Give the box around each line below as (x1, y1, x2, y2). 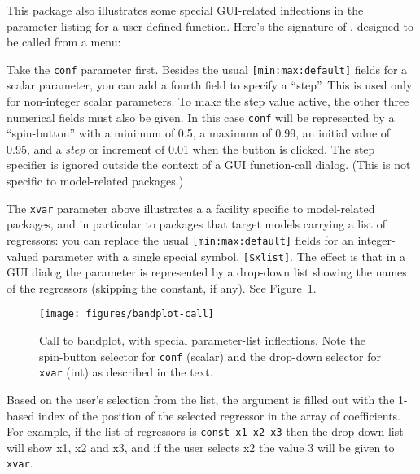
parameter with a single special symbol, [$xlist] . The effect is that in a (42, 247, 406, 264)
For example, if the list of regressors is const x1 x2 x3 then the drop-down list (7, 423, 404, 440)
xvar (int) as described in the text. (39, 363, 213, 381)
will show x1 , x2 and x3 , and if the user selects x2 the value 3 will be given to (7, 438, 395, 455)
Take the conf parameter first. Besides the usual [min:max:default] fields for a (7, 60, 408, 77)
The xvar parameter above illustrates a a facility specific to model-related (7, 199, 375, 216)
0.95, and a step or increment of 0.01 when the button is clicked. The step (7, 140, 375, 157)
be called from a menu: (7, 33, 121, 50)
